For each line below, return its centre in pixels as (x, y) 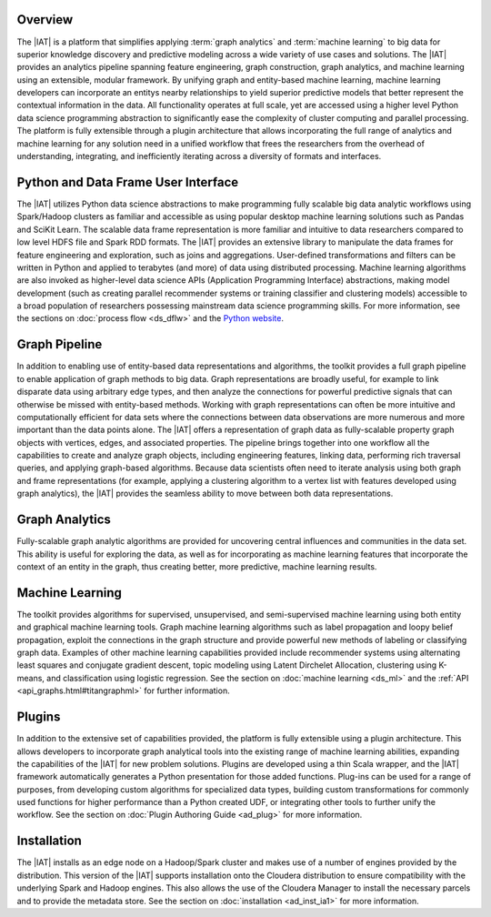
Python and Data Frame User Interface (128, 182)
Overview (45, 20)
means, (31, 678)
